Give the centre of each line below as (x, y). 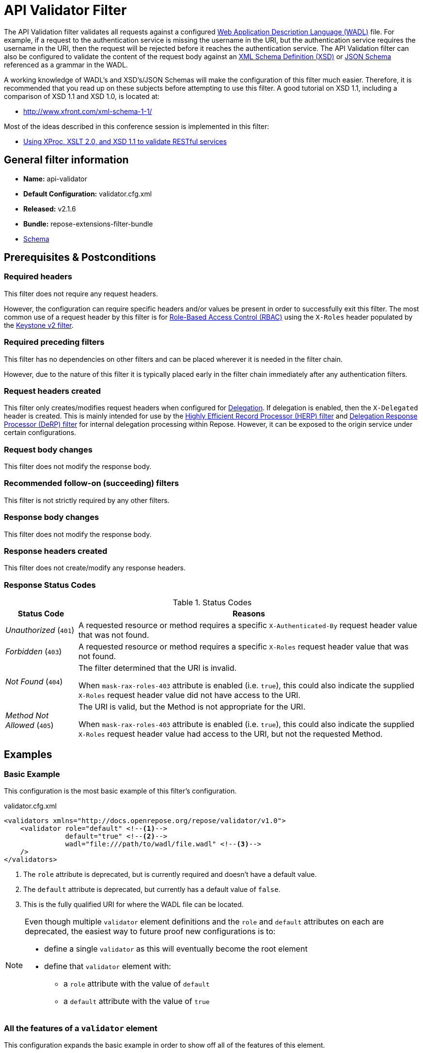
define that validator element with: (108, 966)
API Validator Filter (65, 10)
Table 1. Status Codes (212, 603)
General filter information (66, 160)
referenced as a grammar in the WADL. (66, 65)
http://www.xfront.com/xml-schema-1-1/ (88, 111)
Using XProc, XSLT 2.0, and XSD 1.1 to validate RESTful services (125, 141)
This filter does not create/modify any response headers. (95, 568)
